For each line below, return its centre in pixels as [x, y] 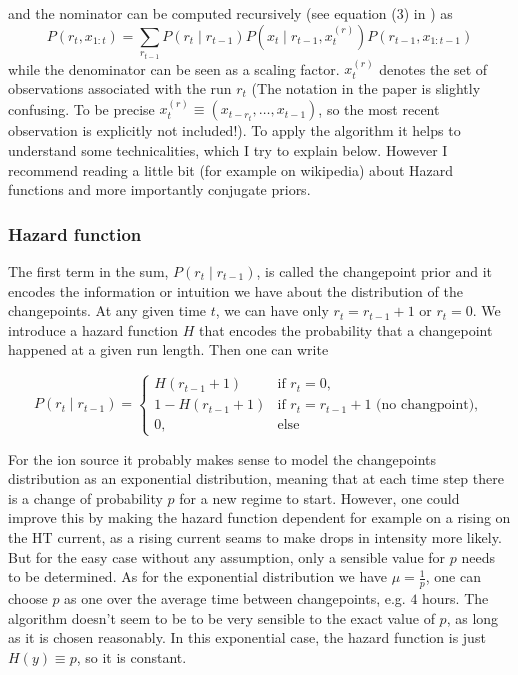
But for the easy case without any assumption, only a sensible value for [227, 556]
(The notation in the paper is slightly [366, 88]
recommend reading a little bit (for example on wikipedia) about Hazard [231, 169]
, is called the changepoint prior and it [374, 271]
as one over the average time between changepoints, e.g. [235, 597]
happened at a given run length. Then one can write [168, 349]
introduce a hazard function [93, 329]
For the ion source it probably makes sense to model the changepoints [222, 458]
